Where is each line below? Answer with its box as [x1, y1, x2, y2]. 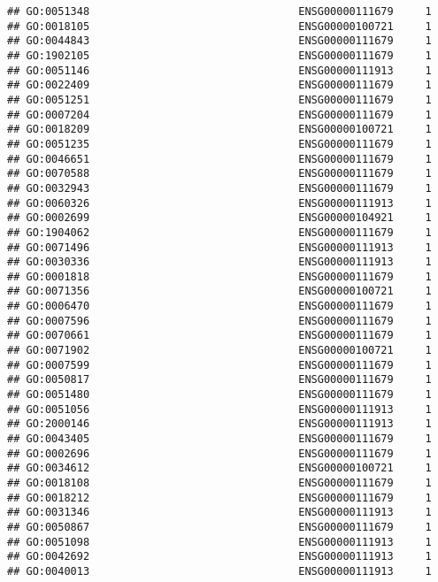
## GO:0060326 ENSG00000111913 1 [7, 196, 432, 210]
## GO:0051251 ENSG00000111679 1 [7, 93, 432, 106]
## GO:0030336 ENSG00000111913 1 [7, 256, 432, 269]
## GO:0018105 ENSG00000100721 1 [7, 19, 432, 33]
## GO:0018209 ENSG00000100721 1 [7, 123, 432, 136]
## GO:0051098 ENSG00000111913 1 [7, 535, 432, 548]
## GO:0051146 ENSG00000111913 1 [7, 64, 432, 77]
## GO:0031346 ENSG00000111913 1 [7, 506, 432, 519]
